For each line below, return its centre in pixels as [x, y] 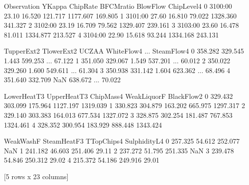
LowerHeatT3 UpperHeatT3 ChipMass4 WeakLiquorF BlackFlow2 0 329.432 [118, 96]
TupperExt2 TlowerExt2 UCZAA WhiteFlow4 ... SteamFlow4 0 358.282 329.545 [124, 51]
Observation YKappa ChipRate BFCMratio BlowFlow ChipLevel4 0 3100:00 [118, 6]
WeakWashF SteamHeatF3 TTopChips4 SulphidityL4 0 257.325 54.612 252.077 [122, 141]
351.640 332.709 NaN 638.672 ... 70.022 [62, 80]
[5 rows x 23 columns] [36, 176]
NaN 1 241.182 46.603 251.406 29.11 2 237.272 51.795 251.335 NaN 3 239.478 [119, 150]
